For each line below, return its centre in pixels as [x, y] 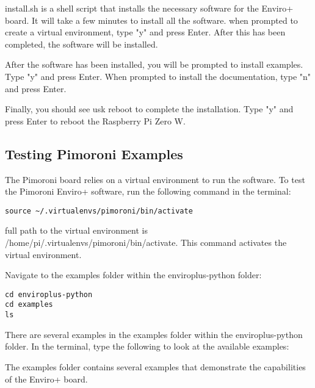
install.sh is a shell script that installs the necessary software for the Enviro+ [149, 8]
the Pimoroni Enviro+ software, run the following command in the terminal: [148, 191]
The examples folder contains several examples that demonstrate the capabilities [155, 366]
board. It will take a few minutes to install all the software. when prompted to [151, 20]
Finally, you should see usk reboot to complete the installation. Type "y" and [149, 109]
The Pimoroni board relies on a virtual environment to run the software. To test [155, 179]
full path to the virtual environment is [76, 230]
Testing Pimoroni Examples [94, 153]
